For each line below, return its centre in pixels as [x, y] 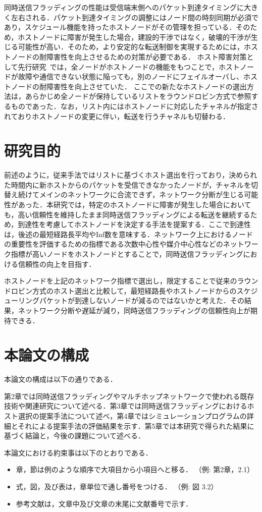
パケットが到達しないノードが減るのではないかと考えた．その [142, 300]
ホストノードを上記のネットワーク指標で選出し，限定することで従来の [121, 281]
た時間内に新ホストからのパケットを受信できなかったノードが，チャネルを [128, 184]
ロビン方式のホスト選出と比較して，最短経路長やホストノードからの [124, 290]
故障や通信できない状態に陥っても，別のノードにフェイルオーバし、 [130, 76]
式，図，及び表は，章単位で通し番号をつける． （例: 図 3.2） [117, 487]
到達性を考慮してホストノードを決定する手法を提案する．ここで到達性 [134, 224]
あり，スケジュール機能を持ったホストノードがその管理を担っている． [120, 27]
